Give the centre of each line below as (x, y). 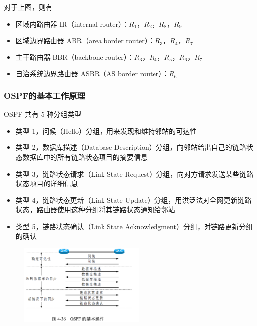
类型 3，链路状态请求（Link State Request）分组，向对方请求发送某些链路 (134, 173)
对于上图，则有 (28, 7)
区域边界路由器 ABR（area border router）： (85, 40)
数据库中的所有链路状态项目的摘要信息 (85, 157)
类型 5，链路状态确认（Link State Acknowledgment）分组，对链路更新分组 (134, 226)
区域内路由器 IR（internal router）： (72, 23)
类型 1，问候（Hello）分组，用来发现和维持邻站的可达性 (106, 130)
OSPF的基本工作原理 (45, 95)
